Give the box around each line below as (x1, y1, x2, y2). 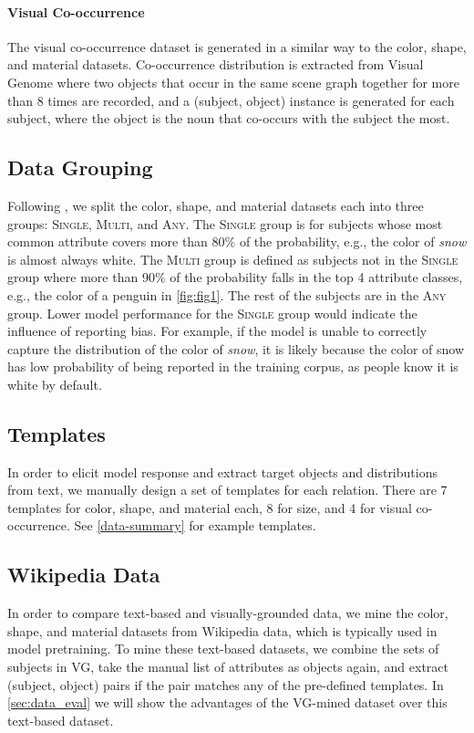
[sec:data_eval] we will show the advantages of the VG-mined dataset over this (7, 693, 448, 712)
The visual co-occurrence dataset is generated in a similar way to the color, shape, (7, 37, 467, 56)
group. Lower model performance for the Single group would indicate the (7, 303, 417, 322)
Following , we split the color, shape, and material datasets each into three (7, 195, 424, 215)
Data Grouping (7, 153, 153, 182)
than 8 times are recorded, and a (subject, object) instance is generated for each (7, 90, 455, 110)
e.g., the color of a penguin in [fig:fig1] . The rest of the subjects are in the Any (7, 285, 447, 304)
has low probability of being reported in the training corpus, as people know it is (7, 357, 459, 376)
